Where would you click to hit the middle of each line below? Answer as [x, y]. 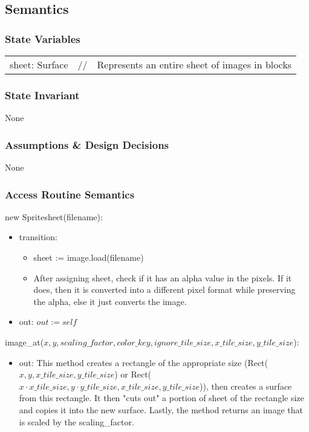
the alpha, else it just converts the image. [110, 301]
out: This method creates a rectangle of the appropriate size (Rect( [144, 362]
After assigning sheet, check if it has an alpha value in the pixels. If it [163, 277]
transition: [38, 237]
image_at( [24, 342]
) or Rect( [133, 374]
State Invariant [42, 95]
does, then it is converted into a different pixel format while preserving [164, 290]
